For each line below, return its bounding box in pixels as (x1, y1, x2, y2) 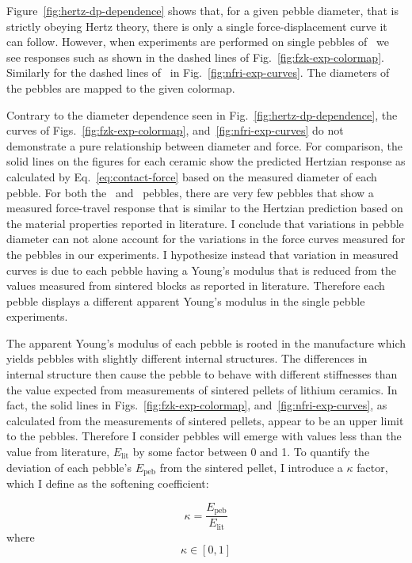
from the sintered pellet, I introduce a (159, 458, 343, 475)
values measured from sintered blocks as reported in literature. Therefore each (6, 277, 385, 294)
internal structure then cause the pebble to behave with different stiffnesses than (6, 366, 398, 382)
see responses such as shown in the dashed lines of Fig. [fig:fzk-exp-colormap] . (6, 48, 384, 65)
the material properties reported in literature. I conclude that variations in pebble (6, 215, 404, 231)
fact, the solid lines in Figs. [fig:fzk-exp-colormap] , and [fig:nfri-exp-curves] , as (6, 397, 387, 413)
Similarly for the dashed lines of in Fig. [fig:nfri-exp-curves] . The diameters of (6, 64, 390, 81)
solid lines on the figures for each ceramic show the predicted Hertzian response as (6, 153, 406, 169)
